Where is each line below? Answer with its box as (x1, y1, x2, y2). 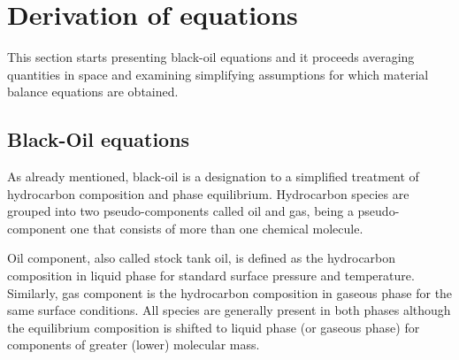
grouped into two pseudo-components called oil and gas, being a (7, 202, 354, 220)
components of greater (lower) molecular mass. (7, 335, 260, 354)
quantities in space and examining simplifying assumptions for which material (7, 65, 429, 83)
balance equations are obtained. (7, 82, 179, 101)
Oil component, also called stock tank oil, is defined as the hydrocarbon (7, 249, 396, 267)
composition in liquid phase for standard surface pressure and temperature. (7, 266, 415, 285)
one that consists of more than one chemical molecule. (70, 218, 363, 237)
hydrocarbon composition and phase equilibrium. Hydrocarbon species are (7, 184, 409, 203)
